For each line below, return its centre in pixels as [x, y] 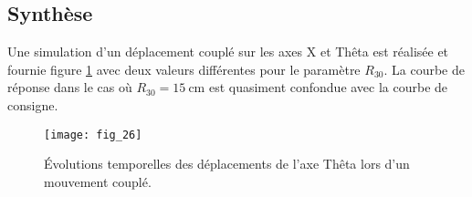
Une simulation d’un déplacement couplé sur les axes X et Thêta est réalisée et [228, 52]
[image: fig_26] [93, 135]
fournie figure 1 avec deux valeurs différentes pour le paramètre [184, 69]
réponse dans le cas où [70, 87]
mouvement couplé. [98, 181]
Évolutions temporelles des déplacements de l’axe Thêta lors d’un [227, 164]
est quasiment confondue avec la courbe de [328, 87]
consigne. [33, 104]
